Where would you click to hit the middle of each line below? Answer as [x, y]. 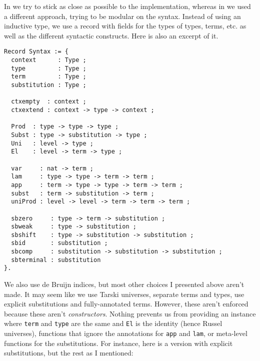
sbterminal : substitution [56, 260]
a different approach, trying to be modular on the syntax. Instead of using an [122, 16]
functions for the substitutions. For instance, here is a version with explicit [118, 343]
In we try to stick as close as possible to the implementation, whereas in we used [127, 6]
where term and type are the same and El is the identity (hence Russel [113, 323]
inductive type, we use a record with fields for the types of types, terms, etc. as [125, 26]
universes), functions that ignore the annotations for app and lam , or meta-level [126, 333]
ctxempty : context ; [49, 102]
